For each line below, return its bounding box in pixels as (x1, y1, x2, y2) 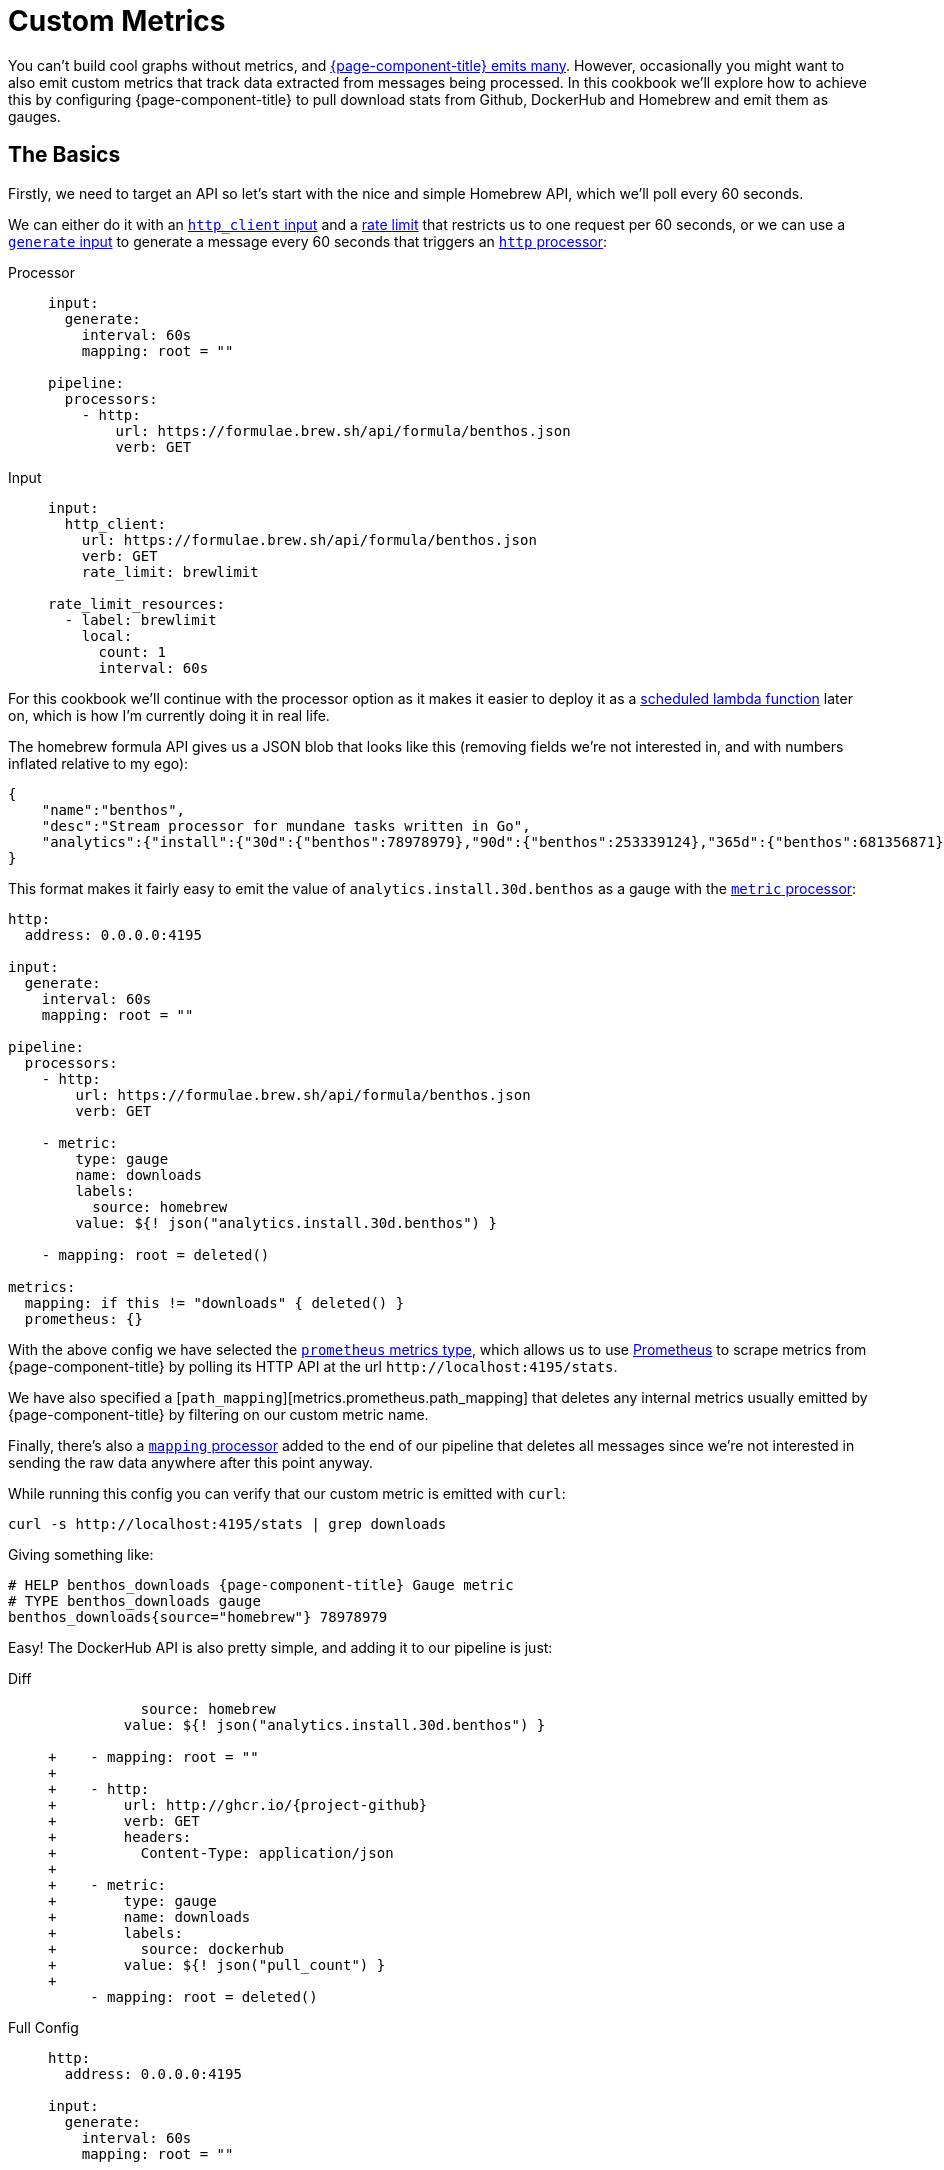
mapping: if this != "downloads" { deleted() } (24, 1294, 405, 1311)
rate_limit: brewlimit (81, 563, 259, 580)
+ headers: (48, 1828, 192, 1845)
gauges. (8, 107, 61, 125)
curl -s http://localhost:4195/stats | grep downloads (8, 1515, 447, 1532)
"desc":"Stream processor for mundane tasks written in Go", (41, 817, 531, 834)
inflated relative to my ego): (8, 754, 189, 772)
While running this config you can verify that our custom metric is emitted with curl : (8, 1484, 566, 1502)
